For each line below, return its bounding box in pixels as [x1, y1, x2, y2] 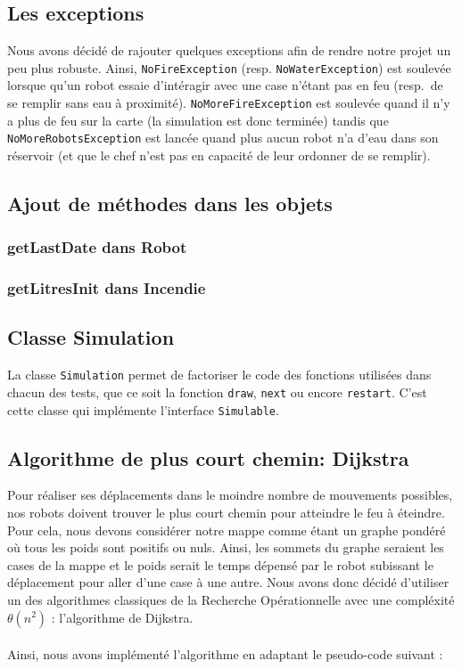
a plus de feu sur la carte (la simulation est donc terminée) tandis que [7, 110, 389, 129]
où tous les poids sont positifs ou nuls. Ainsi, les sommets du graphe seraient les [7, 538, 444, 557]
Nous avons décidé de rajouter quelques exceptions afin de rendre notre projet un [7, 41, 451, 60]
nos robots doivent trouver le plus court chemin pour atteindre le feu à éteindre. [7, 502, 445, 521]
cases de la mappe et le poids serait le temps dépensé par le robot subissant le [7, 555, 433, 574]
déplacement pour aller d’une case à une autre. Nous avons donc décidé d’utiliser [7, 573, 450, 591]
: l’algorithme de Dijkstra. [51, 608, 194, 626]
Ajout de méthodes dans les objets [7, 189, 333, 216]
